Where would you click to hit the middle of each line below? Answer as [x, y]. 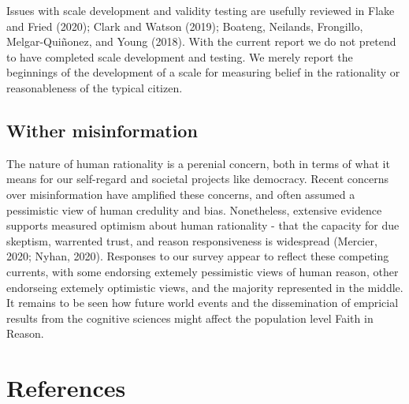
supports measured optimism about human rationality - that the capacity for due [203, 225]
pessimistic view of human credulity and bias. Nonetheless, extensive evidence [194, 209]
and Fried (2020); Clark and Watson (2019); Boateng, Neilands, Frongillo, [185, 26]
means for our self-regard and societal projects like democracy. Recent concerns [197, 179]
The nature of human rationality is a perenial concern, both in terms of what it [198, 163]
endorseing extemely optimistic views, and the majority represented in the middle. [205, 287]
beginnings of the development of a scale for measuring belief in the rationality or [203, 72]
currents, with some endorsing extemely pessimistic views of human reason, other [203, 271]
